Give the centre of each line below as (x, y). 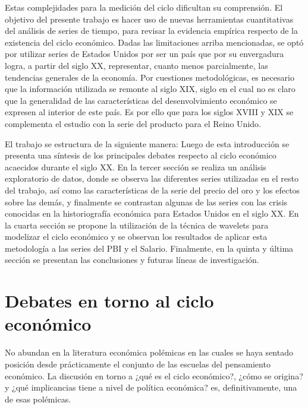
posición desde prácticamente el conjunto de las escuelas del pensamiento (138, 364)
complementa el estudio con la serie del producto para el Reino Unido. (133, 123)
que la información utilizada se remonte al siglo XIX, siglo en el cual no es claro (150, 89)
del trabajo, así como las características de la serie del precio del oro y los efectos (153, 190)
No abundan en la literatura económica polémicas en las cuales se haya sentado (149, 352)
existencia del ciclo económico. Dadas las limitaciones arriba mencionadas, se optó (154, 42)
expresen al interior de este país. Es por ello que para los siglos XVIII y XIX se (149, 112)
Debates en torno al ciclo (109, 301)
